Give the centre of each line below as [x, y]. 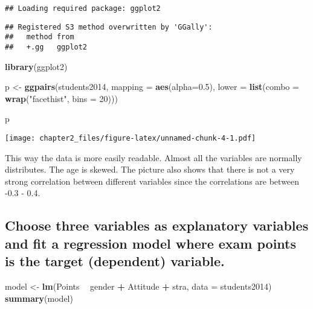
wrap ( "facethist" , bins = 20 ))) [61, 98]
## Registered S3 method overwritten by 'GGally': [109, 27]
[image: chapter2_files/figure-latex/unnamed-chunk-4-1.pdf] [131, 138]
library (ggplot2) [36, 66]
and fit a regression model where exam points [151, 243]
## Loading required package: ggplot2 [83, 8]
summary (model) [39, 298]
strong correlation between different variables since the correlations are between [152, 181]
